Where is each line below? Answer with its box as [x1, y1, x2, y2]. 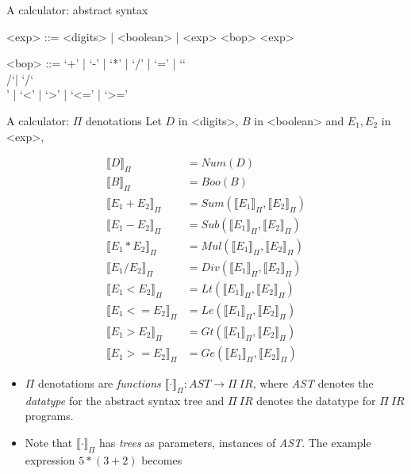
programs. [25, 407, 74, 424]
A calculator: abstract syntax [6, 2, 148, 17]
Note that [25, 434, 73, 451]
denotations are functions [38, 375, 161, 392]
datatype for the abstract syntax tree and [25, 392, 225, 408]
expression [25, 451, 75, 468]
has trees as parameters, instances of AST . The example [98, 434, 371, 451]
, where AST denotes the [252, 375, 374, 392]
